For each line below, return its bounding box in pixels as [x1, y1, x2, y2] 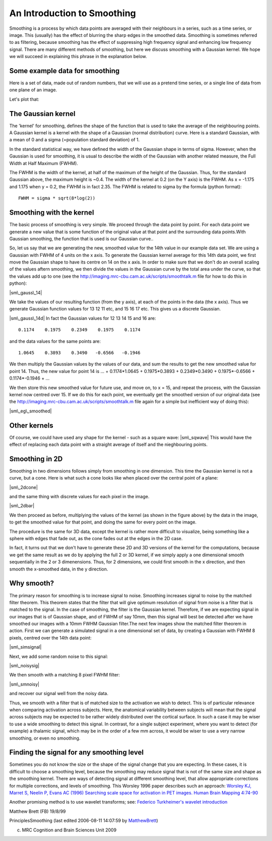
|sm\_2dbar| [9, 503, 35, 509]
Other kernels [9, 421, 53, 430]
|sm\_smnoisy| [9, 681, 40, 687]
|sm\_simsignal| [9, 644, 42, 650]
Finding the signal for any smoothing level [9, 748, 144, 757]
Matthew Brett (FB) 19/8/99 [9, 808, 66, 814]
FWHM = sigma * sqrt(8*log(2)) [18, 195, 96, 201]
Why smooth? [9, 579, 54, 588]
